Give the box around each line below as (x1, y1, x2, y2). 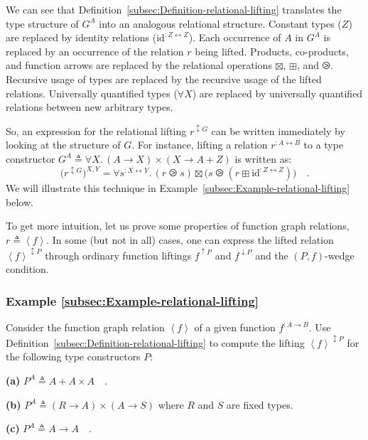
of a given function (194, 320, 276, 335)
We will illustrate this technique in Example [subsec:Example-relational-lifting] (6, 181, 350, 195)
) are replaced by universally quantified (192, 85, 363, 100)
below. (6, 194, 33, 209)
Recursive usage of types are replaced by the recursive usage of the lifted (6, 71, 322, 86)
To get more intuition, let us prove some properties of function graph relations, (6, 218, 350, 233)
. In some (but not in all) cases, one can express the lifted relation (46, 232, 334, 247)
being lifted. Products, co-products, (195, 43, 349, 58)
